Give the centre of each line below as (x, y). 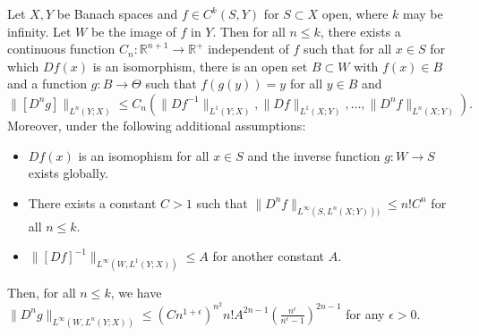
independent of (248, 49)
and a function (47, 84)
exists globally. (68, 173)
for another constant (268, 256)
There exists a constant (92, 202)
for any (365, 313)
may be (423, 13)
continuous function (61, 49)
